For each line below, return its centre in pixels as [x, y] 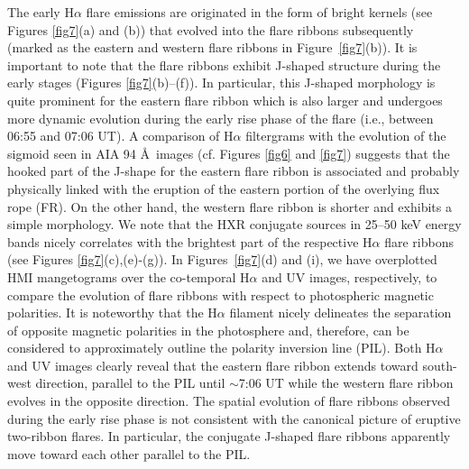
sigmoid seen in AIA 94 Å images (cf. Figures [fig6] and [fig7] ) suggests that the [229, 153]
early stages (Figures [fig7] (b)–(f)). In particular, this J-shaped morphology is [221, 83]
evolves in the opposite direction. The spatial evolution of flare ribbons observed [229, 401]
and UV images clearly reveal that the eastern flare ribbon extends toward [213, 365]
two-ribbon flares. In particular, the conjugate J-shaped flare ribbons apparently [229, 436]
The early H [41, 12]
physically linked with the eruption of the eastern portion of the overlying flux [224, 188]
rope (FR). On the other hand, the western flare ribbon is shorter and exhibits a [230, 206]
